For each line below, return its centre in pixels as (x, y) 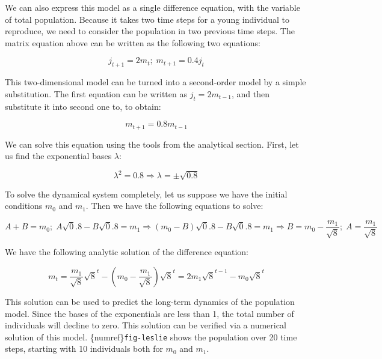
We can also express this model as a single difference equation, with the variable (152, 7)
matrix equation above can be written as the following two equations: (133, 42)
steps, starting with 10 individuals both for (84, 348)
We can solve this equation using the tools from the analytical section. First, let (152, 144)
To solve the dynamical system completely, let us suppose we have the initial (146, 194)
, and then (250, 93)
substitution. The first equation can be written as (96, 93)
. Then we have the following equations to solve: (174, 206)
